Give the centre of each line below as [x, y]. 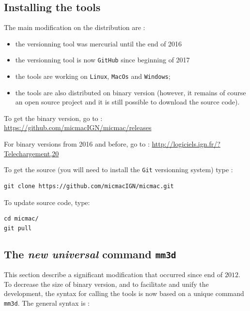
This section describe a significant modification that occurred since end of [113, 274]
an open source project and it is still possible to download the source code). [127, 102]
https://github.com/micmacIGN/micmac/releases [78, 127]
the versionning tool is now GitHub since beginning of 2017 [102, 60]
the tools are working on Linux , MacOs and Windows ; [93, 76]
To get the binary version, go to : [53, 118]
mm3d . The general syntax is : [47, 303]
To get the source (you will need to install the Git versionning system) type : [118, 170]
